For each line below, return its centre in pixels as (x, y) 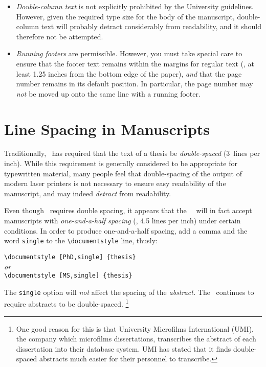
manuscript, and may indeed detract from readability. (88, 193)
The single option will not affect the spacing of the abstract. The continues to (129, 292)
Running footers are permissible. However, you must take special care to (129, 53)
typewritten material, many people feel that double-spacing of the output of (123, 173)
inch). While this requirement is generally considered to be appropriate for (121, 163)
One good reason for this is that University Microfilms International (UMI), (135, 328)
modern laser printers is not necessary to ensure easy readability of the (115, 183)
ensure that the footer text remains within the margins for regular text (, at (135, 63)
